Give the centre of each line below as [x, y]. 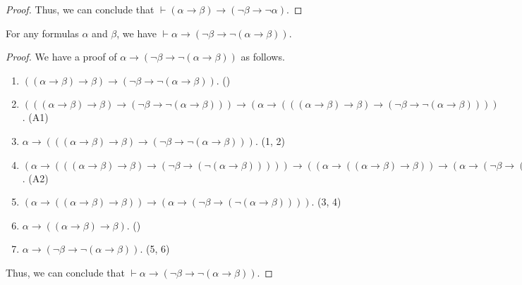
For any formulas [42, 33]
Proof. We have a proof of [61, 57]
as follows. [263, 57]
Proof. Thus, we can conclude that [80, 9]
